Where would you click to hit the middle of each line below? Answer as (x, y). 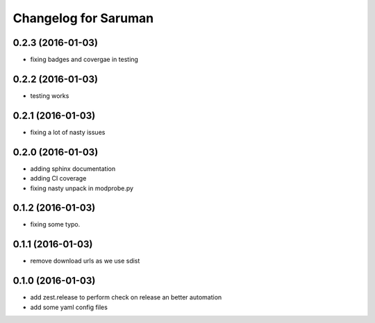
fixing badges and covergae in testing (84, 60)
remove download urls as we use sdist (85, 261)
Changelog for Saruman (83, 18)
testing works (50, 96)
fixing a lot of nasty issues (68, 132)
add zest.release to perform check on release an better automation (126, 297)
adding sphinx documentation (73, 168)
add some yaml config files (69, 307)
